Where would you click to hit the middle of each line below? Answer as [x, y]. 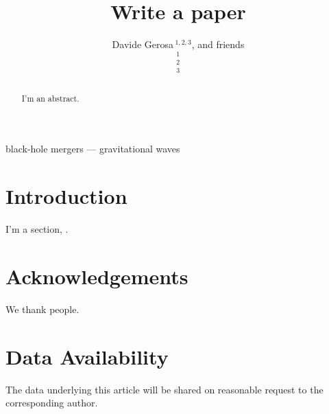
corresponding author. [52, 403]
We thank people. [42, 309]
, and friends [218, 44]
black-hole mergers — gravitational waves [93, 149]
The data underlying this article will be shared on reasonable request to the [164, 389]
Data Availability [87, 356]
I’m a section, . [37, 229]
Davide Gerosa [143, 44]
